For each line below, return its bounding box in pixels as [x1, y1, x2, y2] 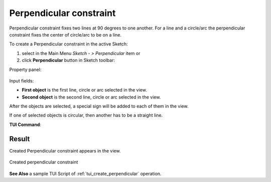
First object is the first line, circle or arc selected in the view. [22, 87, 148, 93]
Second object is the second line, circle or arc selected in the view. [22, 94, 161, 100]
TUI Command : [9, 121, 42, 127]
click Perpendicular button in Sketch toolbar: [22, 57, 115, 63]
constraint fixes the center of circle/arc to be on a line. [9, 31, 122, 37]
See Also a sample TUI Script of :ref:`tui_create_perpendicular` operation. [9, 170, 162, 176]
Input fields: [9, 77, 34, 83]
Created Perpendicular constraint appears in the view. [9, 147, 121, 153]
